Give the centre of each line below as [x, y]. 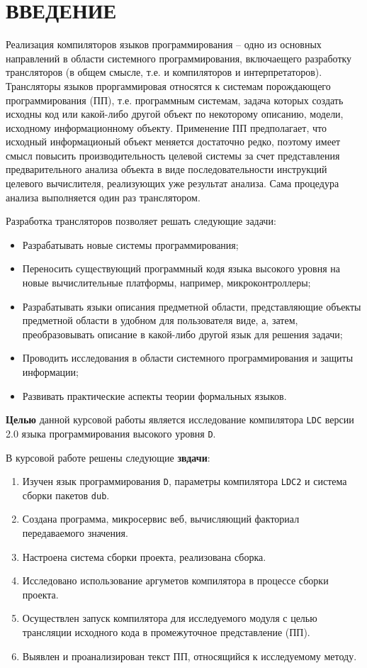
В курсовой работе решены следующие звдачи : [108, 457]
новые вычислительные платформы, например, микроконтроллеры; [166, 283]
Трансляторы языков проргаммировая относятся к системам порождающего [168, 85]
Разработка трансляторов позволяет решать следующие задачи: [141, 221]
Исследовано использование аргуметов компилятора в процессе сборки [175, 580]
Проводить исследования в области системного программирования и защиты [188, 358]
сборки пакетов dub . [66, 495]
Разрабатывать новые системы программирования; [130, 244]
